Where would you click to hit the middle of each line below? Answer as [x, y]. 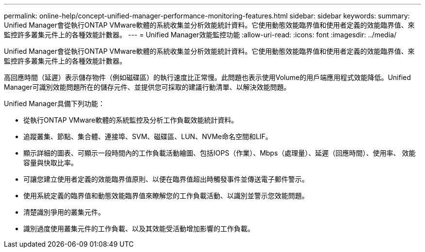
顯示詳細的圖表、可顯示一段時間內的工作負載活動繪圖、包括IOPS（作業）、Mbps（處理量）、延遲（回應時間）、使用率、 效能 [220, 153]
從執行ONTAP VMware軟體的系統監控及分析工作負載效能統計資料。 [131, 120]
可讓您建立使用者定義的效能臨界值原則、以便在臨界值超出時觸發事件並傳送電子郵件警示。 [166, 179]
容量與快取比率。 [50, 163]
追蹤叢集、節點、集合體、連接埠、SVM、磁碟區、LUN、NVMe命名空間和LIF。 [148, 136]
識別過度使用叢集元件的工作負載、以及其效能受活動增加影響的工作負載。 [139, 228]
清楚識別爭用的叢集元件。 [64, 212]
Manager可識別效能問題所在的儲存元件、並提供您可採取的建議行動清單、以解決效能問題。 [147, 87]
